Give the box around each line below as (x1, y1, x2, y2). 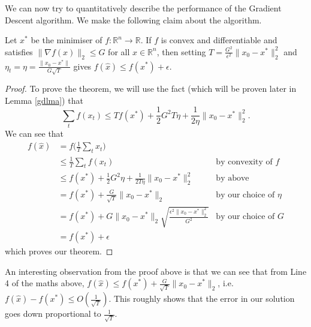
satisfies (5, 45, 33, 58)
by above (216, 174, 249, 182)
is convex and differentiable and (161, 34, 277, 46)
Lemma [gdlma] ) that (5, 94, 83, 106)
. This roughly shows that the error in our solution (108, 292, 295, 305)
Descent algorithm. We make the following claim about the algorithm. (5, 13, 262, 26)
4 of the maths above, (5, 277, 84, 289)
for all (108, 45, 130, 58)
